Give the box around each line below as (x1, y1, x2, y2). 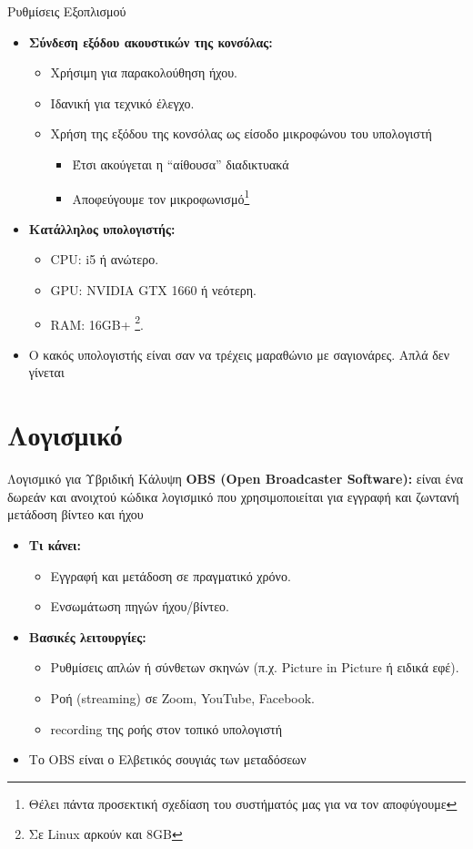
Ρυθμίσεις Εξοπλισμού (7, 2, 126, 20)
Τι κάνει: (28, 535, 81, 554)
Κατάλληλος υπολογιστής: (28, 219, 176, 238)
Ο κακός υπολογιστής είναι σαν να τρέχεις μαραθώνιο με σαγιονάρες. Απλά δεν (28, 344, 450, 363)
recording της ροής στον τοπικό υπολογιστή (50, 719, 283, 738)
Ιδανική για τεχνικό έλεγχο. (50, 93, 195, 112)
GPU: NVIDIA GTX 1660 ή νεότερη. (50, 281, 257, 299)
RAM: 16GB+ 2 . (50, 312, 144, 333)
